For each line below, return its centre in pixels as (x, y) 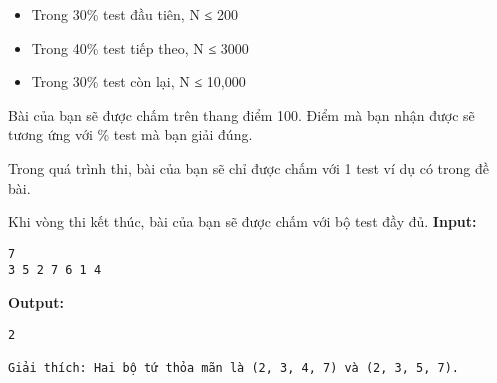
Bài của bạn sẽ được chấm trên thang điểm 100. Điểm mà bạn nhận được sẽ (241, 114)
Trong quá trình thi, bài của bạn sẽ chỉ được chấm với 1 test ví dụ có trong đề (248, 167)
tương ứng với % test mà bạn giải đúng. (130, 134)
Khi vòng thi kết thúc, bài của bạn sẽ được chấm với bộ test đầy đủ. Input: (242, 221)
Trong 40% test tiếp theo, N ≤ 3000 (140, 47)
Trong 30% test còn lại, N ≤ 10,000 (138, 81)
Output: (36, 302)
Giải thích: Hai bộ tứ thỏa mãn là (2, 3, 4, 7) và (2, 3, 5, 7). (234, 367)
